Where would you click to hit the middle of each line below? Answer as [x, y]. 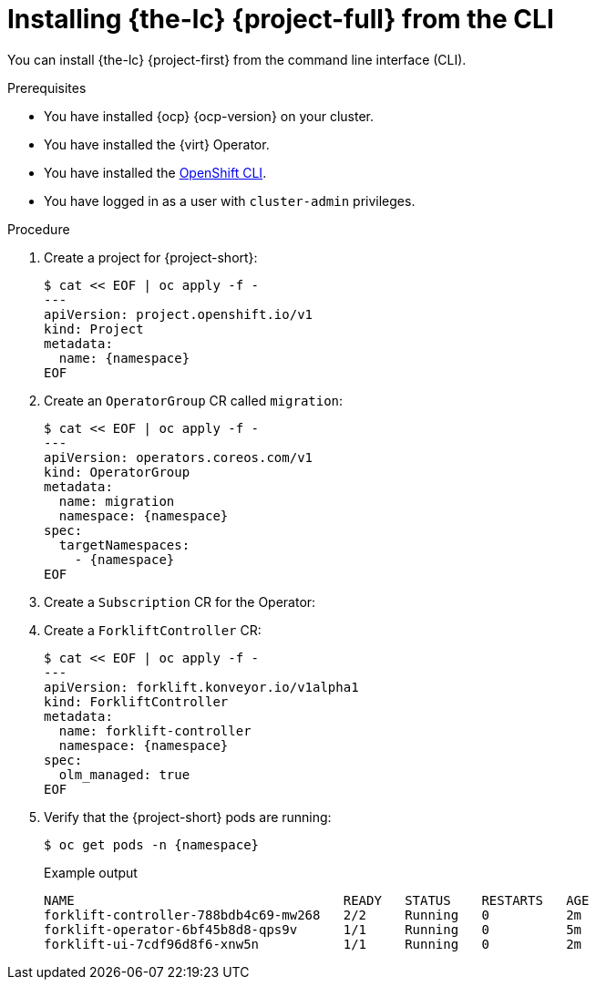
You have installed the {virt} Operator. [157, 144]
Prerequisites [47, 87]
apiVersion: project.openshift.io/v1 [179, 314]
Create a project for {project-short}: [151, 257]
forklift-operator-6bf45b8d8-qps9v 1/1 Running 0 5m [313, 929]
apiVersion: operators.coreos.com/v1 [179, 457]
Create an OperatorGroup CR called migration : [194, 400]
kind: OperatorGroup [117, 472]
